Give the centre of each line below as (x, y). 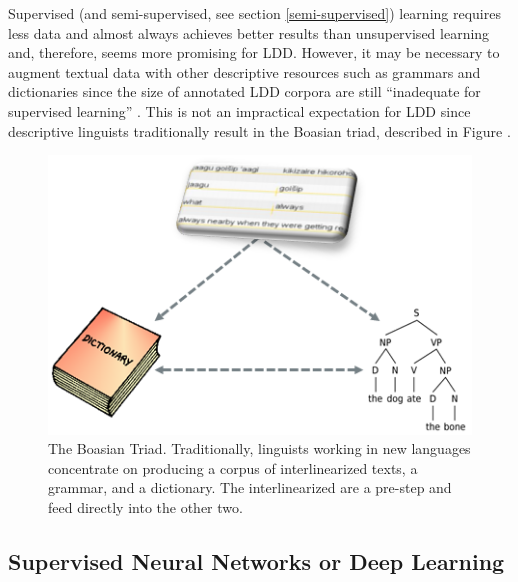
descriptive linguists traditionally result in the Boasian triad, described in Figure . (259, 130)
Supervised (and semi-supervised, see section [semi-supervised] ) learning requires (254, 13)
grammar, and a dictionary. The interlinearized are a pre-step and (250, 487)
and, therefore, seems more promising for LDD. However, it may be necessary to (254, 52)
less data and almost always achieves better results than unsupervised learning (249, 32)
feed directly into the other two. (145, 506)
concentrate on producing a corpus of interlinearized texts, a (233, 467)
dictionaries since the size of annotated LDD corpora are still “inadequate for (244, 91)
